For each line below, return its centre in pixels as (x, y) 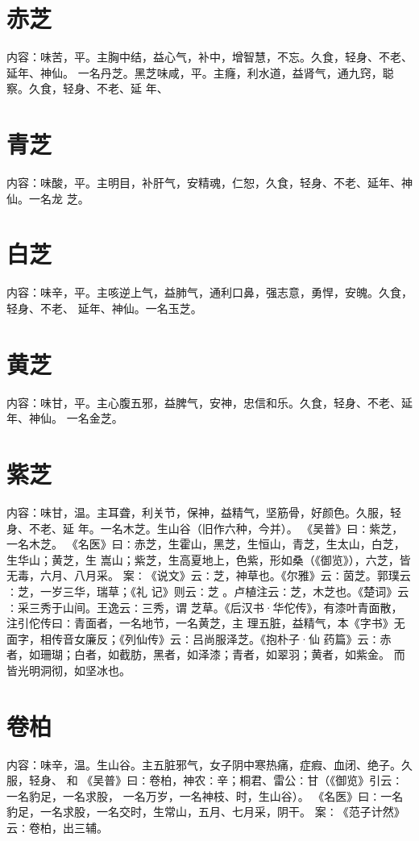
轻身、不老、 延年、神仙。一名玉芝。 (104, 308)
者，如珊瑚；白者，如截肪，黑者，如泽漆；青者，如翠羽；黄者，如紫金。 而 (206, 654)
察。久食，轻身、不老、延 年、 (87, 88)
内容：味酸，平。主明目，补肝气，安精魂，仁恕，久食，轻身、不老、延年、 (204, 183)
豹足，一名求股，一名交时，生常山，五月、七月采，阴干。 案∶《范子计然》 (206, 812)
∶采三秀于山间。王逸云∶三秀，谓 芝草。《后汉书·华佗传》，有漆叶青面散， (205, 607)
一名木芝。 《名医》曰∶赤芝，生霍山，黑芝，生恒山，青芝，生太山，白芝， (206, 544)
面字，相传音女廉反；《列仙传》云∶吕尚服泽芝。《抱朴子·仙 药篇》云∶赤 (199, 638)
